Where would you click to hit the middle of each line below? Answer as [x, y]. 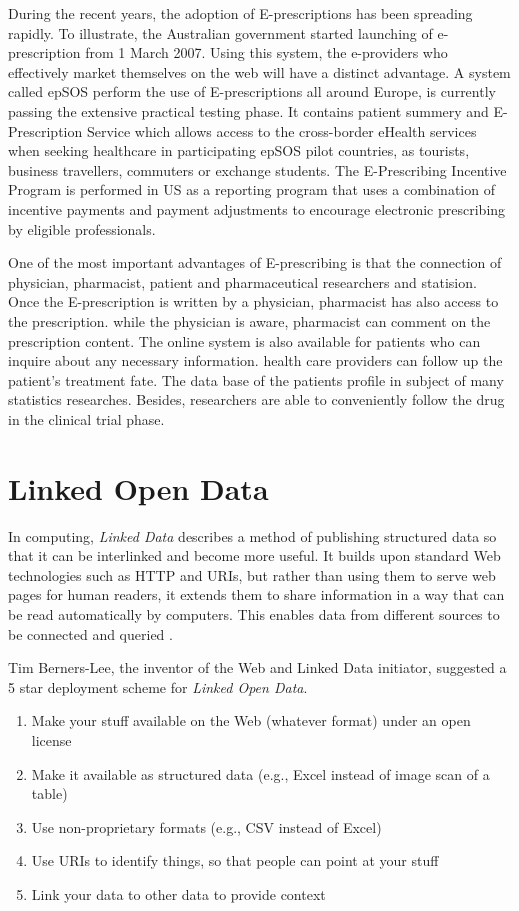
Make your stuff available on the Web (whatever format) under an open [251, 720]
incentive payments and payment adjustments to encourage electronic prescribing [257, 208]
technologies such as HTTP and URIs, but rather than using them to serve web [252, 574]
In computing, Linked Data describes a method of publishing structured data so [252, 535]
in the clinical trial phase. [86, 418]
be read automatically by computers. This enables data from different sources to [254, 613]
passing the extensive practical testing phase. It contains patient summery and [248, 110]
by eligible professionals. [82, 228]
